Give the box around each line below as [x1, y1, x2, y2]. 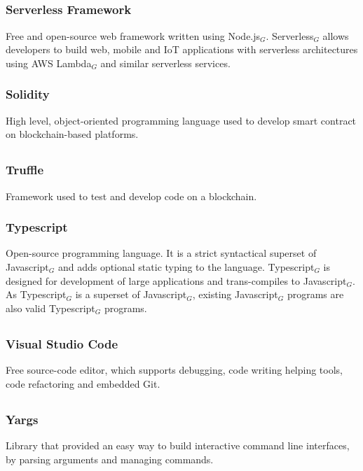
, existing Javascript [192, 287, 278, 302]
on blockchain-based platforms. [6, 127, 139, 141]
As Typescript [6, 287, 67, 302]
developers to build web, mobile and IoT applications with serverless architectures [6, 42, 358, 57]
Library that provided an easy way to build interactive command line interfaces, [6, 437, 350, 452]
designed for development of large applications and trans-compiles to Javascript [6, 273, 347, 288]
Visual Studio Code [6, 335, 118, 352]
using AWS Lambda [6, 55, 92, 70]
